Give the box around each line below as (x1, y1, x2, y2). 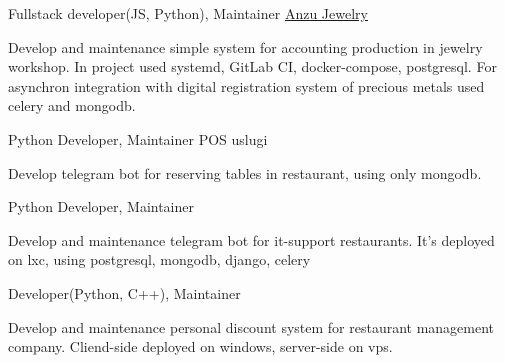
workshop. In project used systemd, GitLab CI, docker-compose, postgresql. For (8, 56, 497, 77)
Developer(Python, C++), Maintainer (8, 282, 241, 303)
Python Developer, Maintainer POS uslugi (8, 128, 268, 149)
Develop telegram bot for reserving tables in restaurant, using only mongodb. (8, 162, 482, 183)
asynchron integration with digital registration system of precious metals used (8, 75, 485, 96)
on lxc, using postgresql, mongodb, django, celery (8, 249, 311, 270)
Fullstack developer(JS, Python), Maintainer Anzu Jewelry (8, 3, 368, 23)
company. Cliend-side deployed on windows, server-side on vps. (8, 336, 393, 357)
